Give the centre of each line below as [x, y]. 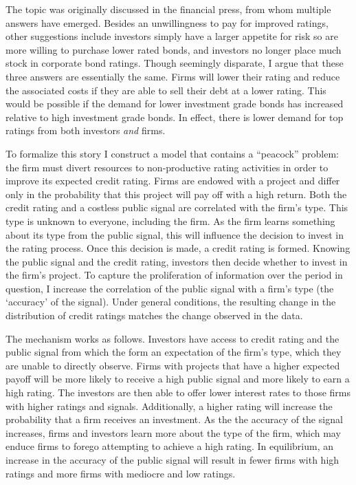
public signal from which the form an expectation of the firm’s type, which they [174, 352]
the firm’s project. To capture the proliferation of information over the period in [174, 275]
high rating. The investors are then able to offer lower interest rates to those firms [178, 392]
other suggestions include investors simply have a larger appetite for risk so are [172, 36]
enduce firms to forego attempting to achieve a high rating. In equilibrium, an [170, 446]
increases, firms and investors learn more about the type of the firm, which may [173, 432]
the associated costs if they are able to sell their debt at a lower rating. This [166, 90]
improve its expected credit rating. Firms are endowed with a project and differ [173, 181]
